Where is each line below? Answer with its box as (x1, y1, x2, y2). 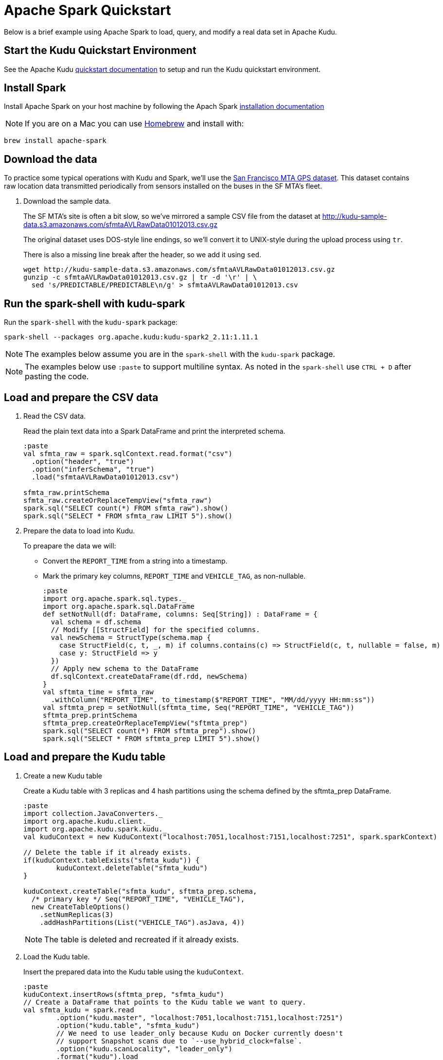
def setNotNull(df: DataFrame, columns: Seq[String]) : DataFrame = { (43, 610, 318, 618)
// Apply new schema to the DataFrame (51, 664, 199, 672)
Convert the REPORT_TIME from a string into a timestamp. (43, 556, 228, 565)
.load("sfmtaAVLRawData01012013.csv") (31, 473, 179, 481)
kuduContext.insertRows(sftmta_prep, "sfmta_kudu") (23, 990, 225, 998)
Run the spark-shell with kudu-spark (4, 297, 185, 310)
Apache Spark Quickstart (4, 2, 171, 18)
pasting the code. (25, 371, 89, 382)
